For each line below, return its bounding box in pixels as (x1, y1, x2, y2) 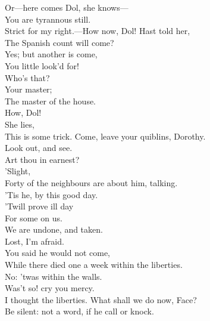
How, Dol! (5, 106, 42, 119)
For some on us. (5, 211, 62, 224)
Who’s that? (5, 71, 50, 84)
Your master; (5, 83, 52, 95)
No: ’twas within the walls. (5, 270, 102, 282)
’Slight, (5, 165, 31, 177)
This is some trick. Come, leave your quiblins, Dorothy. (5, 129, 206, 142)
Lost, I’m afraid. (5, 234, 64, 247)
